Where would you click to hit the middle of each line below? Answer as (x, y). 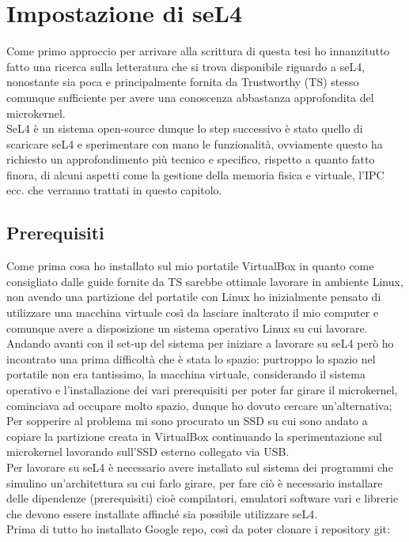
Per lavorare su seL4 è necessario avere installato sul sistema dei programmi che (200, 467)
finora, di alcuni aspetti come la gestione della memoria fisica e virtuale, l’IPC (195, 174)
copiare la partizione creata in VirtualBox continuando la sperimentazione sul (195, 436)
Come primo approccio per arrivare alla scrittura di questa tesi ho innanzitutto (198, 51)
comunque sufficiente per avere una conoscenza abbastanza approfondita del (190, 97)
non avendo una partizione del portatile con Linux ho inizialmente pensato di (194, 297)
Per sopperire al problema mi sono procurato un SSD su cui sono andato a (187, 421)
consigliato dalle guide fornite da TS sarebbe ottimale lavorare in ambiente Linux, (205, 281)
